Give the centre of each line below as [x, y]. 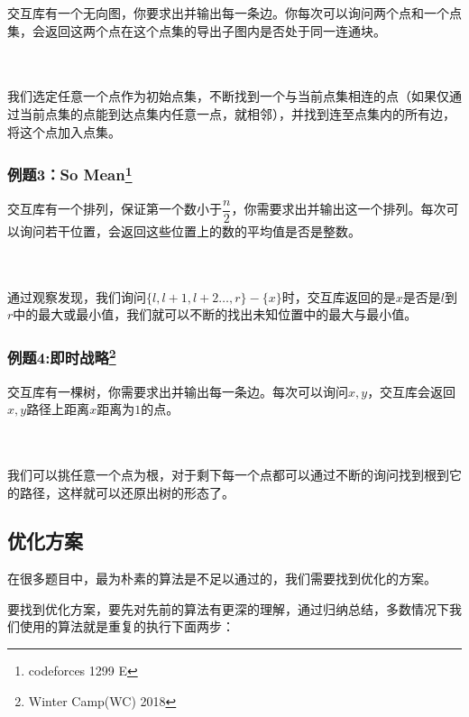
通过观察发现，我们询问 [77, 296]
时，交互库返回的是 [339, 296]
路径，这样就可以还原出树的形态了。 [127, 492]
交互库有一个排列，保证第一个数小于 [115, 209]
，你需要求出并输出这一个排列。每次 [339, 209]
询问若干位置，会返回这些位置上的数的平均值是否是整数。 [190, 230]
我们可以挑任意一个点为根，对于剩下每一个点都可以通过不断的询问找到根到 [228, 474]
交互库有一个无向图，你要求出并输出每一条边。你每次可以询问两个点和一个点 [234, 13]
